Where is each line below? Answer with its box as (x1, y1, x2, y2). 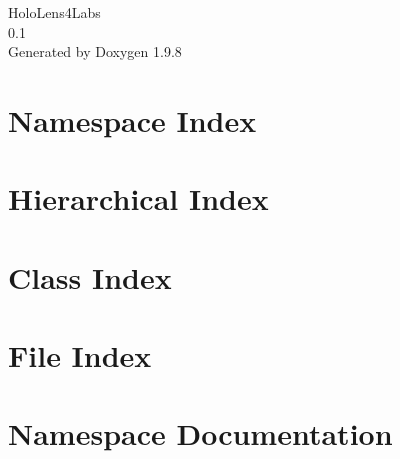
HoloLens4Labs (8, 2, 101, 22)
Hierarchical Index (8, 178, 269, 219)
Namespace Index (8, 99, 257, 140)
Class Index (8, 256, 172, 297)
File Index (8, 335, 152, 376)
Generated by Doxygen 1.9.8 (8, 41, 182, 62)
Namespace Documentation (8, 413, 393, 454)
